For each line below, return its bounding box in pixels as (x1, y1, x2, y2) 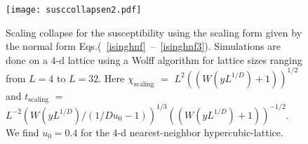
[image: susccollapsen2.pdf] (6, 5, 142, 15)
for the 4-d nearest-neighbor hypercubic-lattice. (81, 124, 283, 139)
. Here (98, 70, 125, 85)
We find (6, 124, 39, 139)
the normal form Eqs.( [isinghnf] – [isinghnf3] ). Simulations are (6, 39, 281, 53)
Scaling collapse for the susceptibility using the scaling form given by (6, 25, 302, 39)
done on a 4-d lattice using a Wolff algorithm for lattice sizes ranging (6, 52, 302, 67)
